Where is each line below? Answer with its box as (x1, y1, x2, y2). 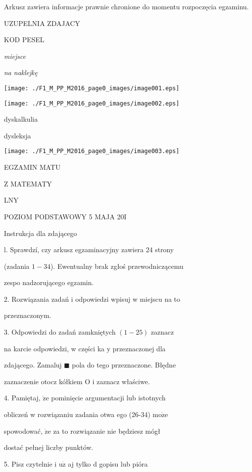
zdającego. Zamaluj (4, 360, 62, 370)
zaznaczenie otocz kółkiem (4, 376, 83, 386)
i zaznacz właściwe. (92, 376, 150, 386)
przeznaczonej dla (112, 343, 166, 353)
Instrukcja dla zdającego (4, 228, 77, 238)
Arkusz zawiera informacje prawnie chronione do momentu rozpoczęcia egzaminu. (4, 1, 249, 11)
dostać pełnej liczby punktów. (4, 442, 94, 452)
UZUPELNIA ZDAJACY (4, 18, 80, 28)
